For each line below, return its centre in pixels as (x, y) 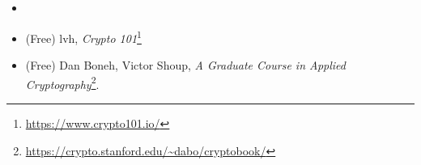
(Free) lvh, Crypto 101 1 (83, 36)
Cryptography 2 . (62, 82)
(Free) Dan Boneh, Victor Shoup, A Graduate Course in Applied (185, 65)
